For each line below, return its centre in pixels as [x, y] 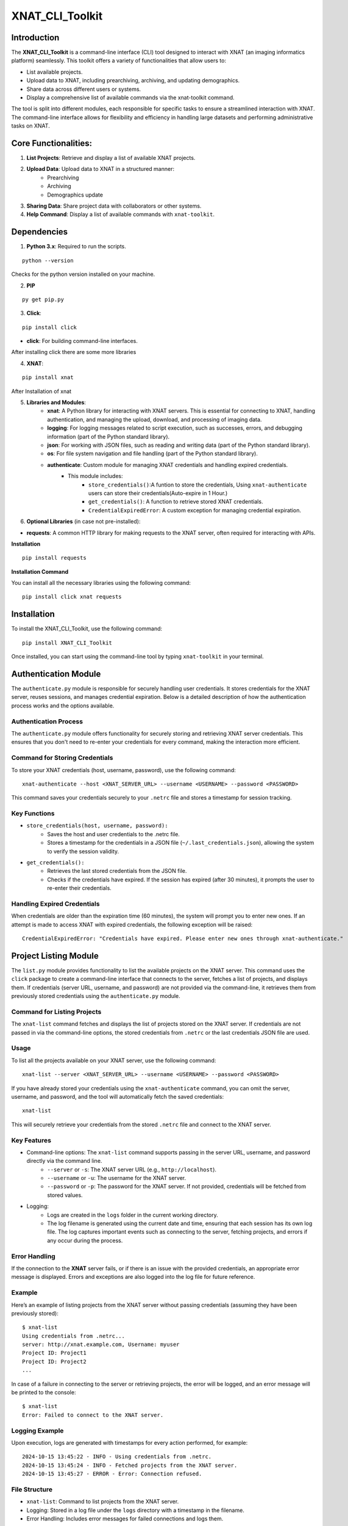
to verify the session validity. [83, 851]
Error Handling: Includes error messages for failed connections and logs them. [125, 1519]
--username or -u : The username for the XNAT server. [117, 1178]
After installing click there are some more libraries [74, 352]
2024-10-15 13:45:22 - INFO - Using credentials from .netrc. [117, 1457]
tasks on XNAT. [30, 126]
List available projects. [55, 72]
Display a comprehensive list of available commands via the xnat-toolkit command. [130, 98]
